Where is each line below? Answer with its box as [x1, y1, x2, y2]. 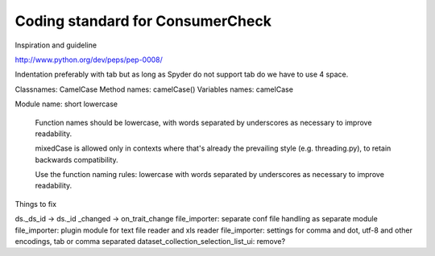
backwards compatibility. [35, 155, 118, 164]
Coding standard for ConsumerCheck [14, 12, 271, 30]
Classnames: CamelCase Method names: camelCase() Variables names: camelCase [14, 85, 294, 94]
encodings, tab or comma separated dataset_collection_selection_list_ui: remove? [14, 237, 286, 246]
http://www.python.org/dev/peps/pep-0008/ [14, 55, 163, 64]
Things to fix [14, 199, 56, 209]
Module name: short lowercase [14, 99, 118, 109]
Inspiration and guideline [14, 40, 97, 50]
